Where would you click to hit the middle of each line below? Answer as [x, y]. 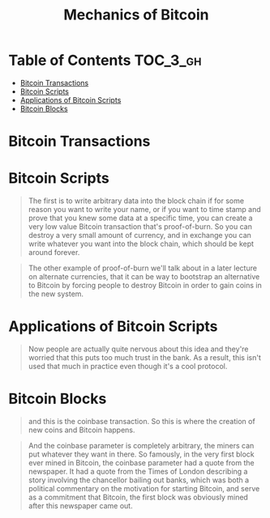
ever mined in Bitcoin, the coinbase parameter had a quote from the [141, 462]
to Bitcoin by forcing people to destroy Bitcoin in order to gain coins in [145, 286]
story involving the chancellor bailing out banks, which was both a [139, 480]
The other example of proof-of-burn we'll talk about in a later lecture [143, 268]
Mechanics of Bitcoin [136, 15]
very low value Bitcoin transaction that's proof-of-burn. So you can [140, 227]
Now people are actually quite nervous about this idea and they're [138, 349]
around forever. [54, 253]
